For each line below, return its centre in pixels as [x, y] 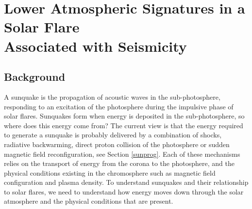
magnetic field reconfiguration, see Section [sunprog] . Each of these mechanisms [122, 154]
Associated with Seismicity [95, 46]
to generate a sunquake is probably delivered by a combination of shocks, [113, 135]
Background [35, 77]
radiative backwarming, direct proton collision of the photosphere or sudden [117, 144]
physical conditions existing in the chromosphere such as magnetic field [110, 172]
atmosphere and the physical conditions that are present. [89, 201]
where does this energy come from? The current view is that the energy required [124, 125]
